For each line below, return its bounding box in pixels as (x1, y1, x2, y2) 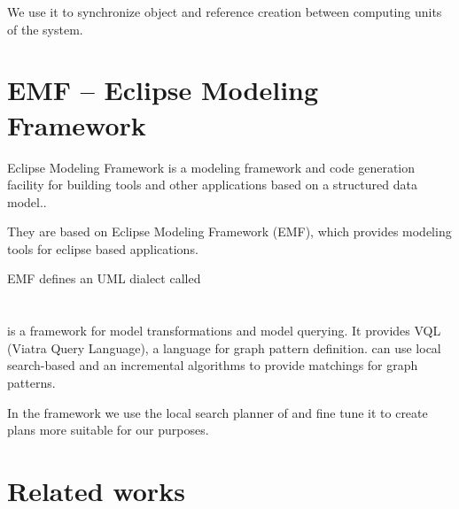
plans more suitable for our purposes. (7, 420, 209, 439)
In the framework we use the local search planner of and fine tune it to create (7, 403, 428, 421)
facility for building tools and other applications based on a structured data (7, 175, 417, 194)
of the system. (7, 19, 83, 38)
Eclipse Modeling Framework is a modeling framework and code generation (7, 158, 416, 176)
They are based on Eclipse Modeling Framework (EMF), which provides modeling (7, 222, 452, 241)
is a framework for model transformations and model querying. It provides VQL (7, 321, 441, 340)
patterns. (7, 374, 56, 392)
